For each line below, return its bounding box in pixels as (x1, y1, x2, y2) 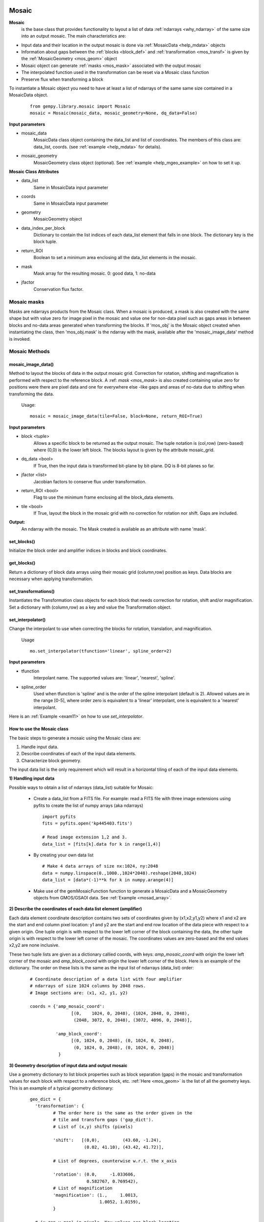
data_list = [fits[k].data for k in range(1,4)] (42, 841, 161, 847)
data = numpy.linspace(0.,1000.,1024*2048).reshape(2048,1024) (42, 870, 197, 876)
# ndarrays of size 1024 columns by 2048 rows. (30, 983, 146, 989)
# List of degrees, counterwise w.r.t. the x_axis (53, 1158, 177, 1163)
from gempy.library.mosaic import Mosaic (30, 103, 131, 109)
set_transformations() (9, 589, 55, 594)
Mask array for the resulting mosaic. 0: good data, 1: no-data (33, 270, 156, 276)
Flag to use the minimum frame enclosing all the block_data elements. (33, 494, 175, 501)
